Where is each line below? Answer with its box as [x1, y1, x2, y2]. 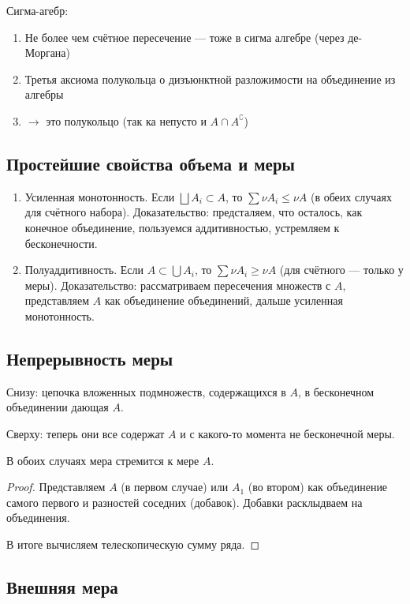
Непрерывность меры [6, 346, 173, 370]
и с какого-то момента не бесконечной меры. [180, 425, 395, 441]
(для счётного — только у [279, 261, 404, 278]
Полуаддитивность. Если [24, 261, 144, 278]
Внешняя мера [6, 574, 118, 598]
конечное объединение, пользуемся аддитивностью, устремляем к [24, 219, 340, 235]
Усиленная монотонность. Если [24, 188, 175, 204]
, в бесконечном [298, 383, 375, 400]
